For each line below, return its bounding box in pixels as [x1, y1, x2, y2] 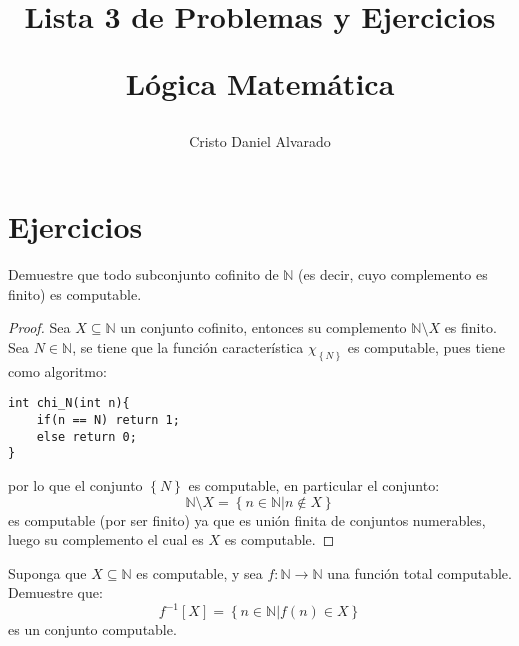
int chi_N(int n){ [8, 396, 130, 411]
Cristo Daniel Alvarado [189, 130, 331, 151]
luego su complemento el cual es [8, 529, 204, 550]
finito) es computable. [8, 283, 142, 304]
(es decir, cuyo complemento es [298, 264, 488, 285]
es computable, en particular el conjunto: [188, 474, 440, 495]
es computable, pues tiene [347, 336, 505, 357]
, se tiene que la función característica [72, 336, 304, 357]
